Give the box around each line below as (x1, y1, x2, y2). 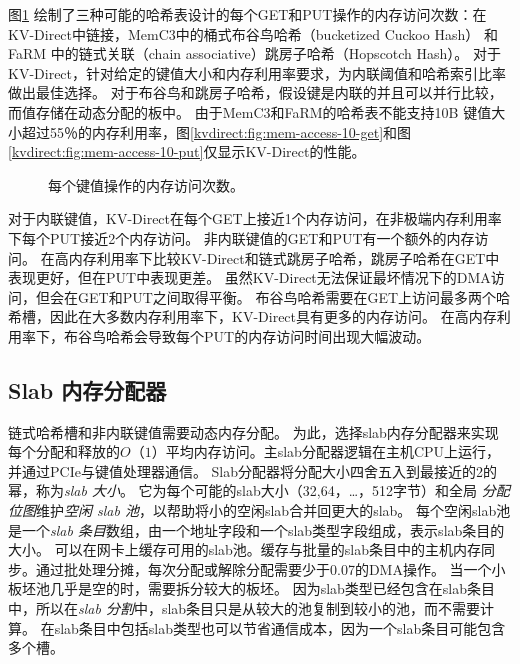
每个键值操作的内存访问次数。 (48, 174, 244, 195)
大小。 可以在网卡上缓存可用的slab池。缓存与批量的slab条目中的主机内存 (8, 539, 482, 560)
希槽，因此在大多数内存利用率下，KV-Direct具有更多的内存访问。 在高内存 (8, 306, 497, 327)
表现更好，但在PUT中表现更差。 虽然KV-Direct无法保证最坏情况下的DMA (8, 267, 491, 288)
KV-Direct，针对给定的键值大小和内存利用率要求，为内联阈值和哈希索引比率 (8, 62, 507, 83)
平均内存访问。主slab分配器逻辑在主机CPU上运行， (165, 441, 501, 462)
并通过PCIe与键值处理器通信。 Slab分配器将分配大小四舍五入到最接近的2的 (8, 460, 498, 481)
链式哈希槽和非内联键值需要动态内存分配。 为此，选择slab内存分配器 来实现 (8, 421, 499, 442)
